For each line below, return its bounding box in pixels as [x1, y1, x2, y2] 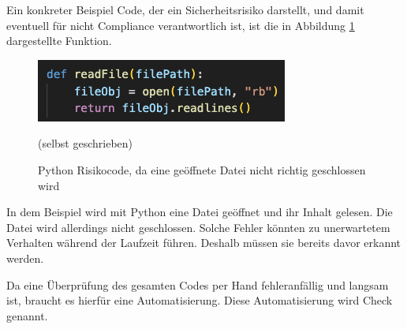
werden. [6, 249, 44, 266]
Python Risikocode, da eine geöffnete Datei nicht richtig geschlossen [38, 161, 366, 178]
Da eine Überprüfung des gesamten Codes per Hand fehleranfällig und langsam [6, 276, 389, 293]
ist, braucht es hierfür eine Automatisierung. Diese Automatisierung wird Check [6, 292, 393, 308]
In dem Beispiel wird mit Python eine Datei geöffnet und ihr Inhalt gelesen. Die [6, 204, 393, 220]
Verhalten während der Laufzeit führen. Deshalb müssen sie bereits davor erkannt [6, 234, 401, 251]
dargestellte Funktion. [6, 32, 112, 49]
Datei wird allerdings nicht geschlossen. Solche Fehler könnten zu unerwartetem [6, 219, 390, 235]
